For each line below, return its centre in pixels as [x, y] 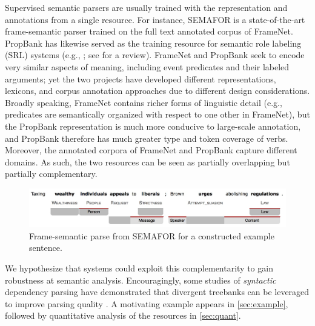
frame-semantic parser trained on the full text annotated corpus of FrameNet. [149, 31]
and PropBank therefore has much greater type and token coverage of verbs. [147, 138]
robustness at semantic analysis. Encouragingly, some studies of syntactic [141, 280]
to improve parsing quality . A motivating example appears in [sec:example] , [147, 303]
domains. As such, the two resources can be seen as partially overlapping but [148, 161]
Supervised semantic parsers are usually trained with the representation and [146, 7]
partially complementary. [51, 174]
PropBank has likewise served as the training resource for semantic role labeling [153, 43]
